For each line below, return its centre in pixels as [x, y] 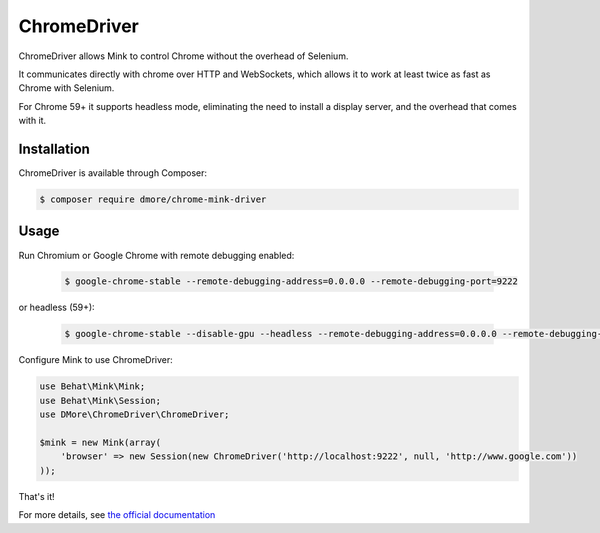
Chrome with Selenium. [66, 88]
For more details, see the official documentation [117, 515]
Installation [54, 148]
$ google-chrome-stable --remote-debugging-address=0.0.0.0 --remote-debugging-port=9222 [291, 281]
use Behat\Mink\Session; [100, 400]
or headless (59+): [56, 307]
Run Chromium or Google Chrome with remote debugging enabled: [156, 255]
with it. [32, 121]
